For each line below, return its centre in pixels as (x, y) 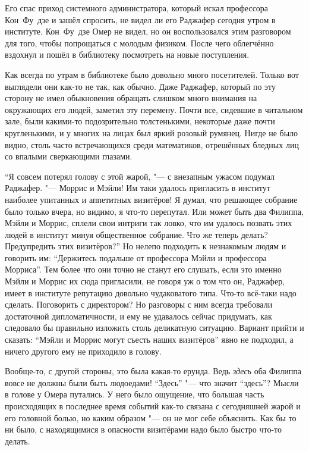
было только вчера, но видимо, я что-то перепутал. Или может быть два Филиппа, (154, 211)
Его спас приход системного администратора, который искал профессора (137, 8)
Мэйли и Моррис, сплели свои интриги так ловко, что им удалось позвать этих (149, 223)
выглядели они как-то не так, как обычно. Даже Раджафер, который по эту (141, 86)
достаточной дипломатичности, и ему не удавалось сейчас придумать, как (138, 316)
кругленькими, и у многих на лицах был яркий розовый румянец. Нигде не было (152, 132)
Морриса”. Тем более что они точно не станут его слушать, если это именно (143, 269)
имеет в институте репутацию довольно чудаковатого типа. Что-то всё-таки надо (151, 292)
